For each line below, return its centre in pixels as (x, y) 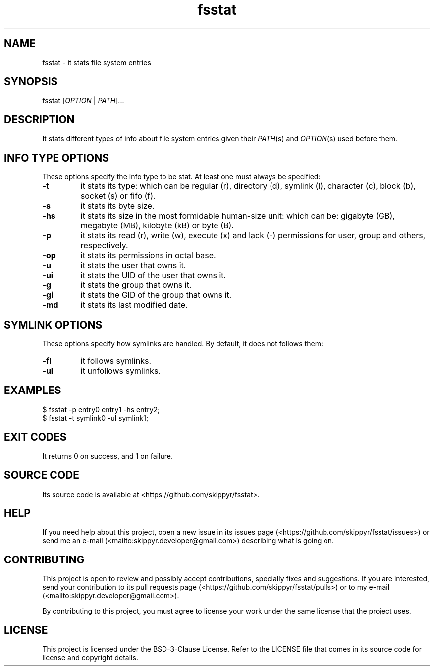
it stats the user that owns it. (133, 265)
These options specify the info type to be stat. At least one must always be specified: (181, 177)
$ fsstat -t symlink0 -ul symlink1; (95, 418)
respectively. (104, 246)
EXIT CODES (35, 437)
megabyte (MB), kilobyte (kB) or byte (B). (157, 226)
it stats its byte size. (117, 206)
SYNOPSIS (31, 82)
